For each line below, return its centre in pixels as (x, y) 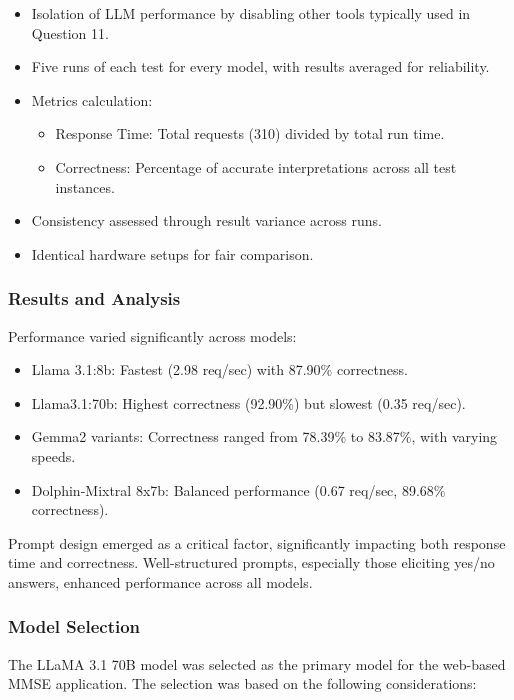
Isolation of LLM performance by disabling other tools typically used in (251, 13)
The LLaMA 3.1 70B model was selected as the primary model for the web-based (257, 663)
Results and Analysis (94, 298)
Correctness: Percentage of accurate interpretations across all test (256, 166)
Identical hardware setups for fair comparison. (172, 253)
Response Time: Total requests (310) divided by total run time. (250, 133)
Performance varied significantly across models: (152, 335)
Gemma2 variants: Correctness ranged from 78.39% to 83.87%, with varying (264, 436)
